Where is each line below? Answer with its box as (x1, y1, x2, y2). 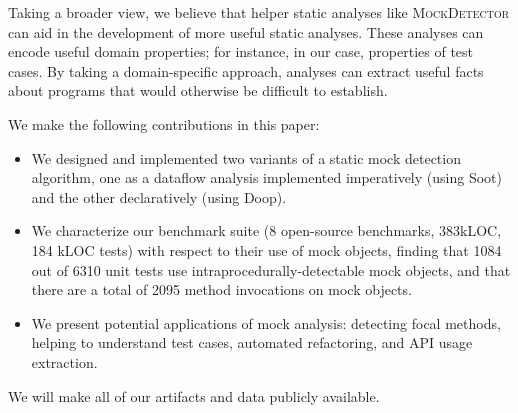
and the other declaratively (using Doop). (31, 186, 287, 207)
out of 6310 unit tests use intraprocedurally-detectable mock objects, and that (31, 259, 511, 280)
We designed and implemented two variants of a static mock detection (31, 147, 461, 168)
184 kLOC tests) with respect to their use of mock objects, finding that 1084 (31, 239, 502, 260)
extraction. (31, 351, 98, 372)
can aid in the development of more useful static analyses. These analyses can (8, 21, 484, 42)
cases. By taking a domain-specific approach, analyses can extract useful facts (8, 60, 484, 81)
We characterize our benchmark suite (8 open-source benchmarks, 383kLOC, (31, 220, 502, 241)
